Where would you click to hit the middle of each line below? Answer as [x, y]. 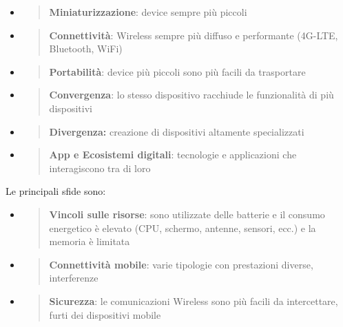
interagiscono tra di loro [100, 168]
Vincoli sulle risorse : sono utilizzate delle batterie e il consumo [187, 214]
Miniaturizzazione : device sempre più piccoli [148, 12]
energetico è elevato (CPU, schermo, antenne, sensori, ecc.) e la [183, 228]
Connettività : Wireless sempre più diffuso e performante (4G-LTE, [194, 35]
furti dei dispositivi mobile [105, 314]
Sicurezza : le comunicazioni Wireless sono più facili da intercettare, [194, 300]
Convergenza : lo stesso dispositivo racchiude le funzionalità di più [191, 95]
